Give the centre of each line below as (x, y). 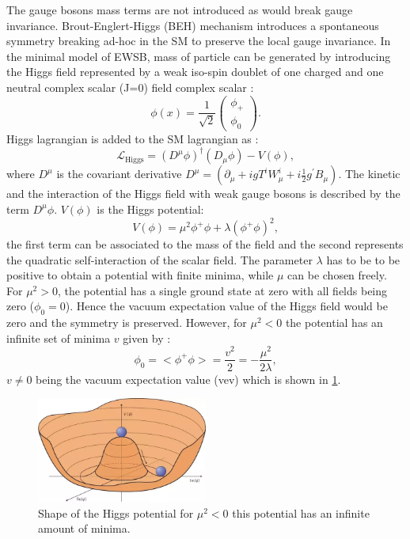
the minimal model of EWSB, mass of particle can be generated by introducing (199, 56)
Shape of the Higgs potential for (116, 512)
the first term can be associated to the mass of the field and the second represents (205, 244)
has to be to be (363, 259)
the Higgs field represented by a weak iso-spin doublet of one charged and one (195, 72)
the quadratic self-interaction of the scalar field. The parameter (159, 259)
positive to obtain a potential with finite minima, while (140, 275)
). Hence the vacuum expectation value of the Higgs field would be (226, 306)
